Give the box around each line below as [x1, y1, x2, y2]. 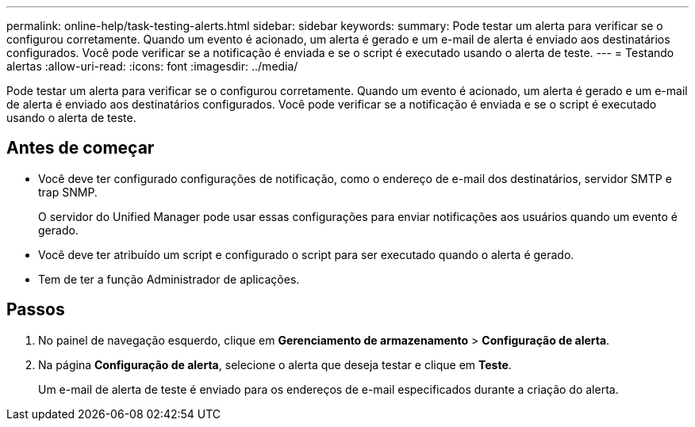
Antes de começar [6, 138, 155, 158]
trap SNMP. [38, 185, 98, 199]
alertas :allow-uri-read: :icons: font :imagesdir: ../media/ [6, 59, 298, 73]
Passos [6, 299, 65, 320]
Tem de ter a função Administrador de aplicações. [38, 272, 300, 286]
